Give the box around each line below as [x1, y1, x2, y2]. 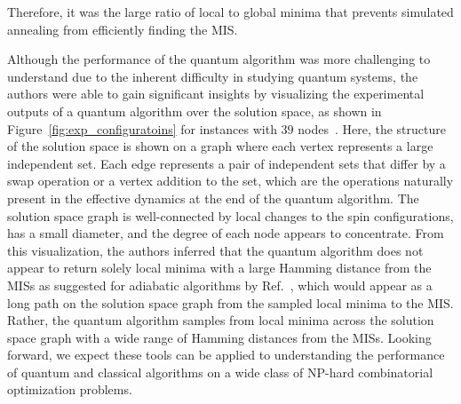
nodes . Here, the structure [298, 119, 446, 138]
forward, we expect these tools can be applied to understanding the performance [7, 345, 445, 364]
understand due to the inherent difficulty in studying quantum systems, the [7, 67, 418, 85]
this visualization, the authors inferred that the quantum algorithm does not [7, 241, 424, 259]
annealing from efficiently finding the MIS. [7, 20, 238, 38]
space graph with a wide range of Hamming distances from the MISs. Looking [7, 328, 432, 346]
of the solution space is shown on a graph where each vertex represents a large [7, 137, 433, 155]
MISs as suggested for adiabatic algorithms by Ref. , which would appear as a [7, 275, 433, 294]
